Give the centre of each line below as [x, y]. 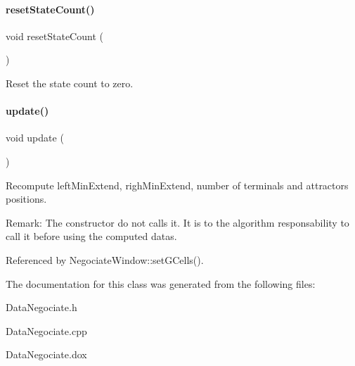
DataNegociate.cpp [46, 330]
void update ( [35, 138]
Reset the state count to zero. [70, 83]
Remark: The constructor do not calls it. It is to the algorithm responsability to [177, 222]
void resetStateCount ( [54, 36]
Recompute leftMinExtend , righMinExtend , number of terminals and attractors [177, 185]
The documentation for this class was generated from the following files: [161, 283]
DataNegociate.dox [46, 354]
